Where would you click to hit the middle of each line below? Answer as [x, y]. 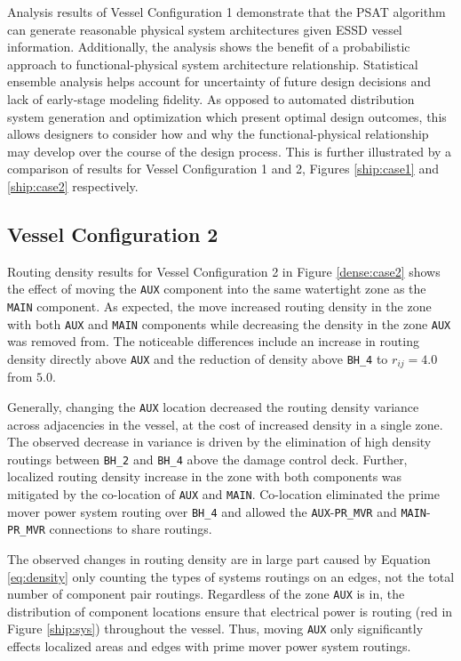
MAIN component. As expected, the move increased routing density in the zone [219, 306]
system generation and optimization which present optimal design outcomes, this [227, 116]
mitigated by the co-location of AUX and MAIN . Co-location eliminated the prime [223, 494]
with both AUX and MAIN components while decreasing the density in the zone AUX [229, 323]
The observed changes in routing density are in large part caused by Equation [219, 559]
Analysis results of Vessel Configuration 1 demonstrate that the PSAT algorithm [227, 12]
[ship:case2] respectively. [73, 185]
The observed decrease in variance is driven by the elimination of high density [219, 442]
